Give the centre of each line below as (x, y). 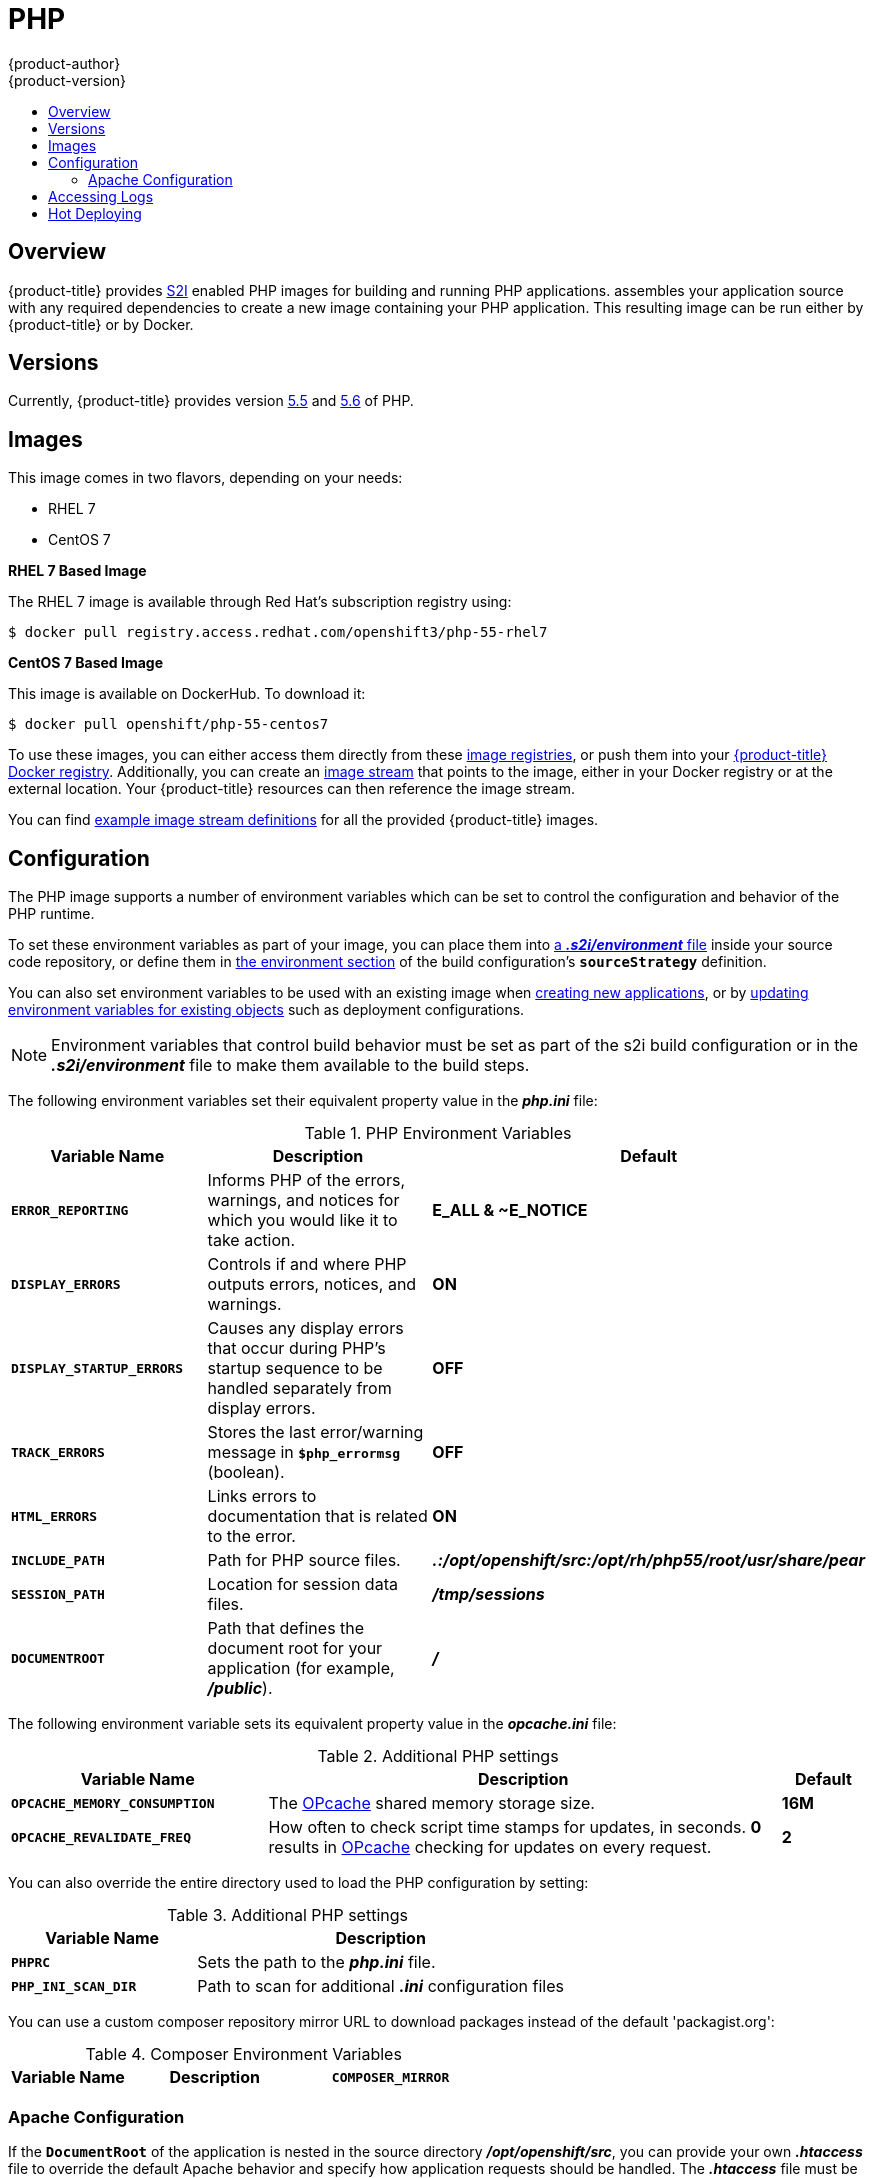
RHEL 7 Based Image (77, 571)
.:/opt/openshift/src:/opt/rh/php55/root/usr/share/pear (648, 1560)
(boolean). (246, 1472)
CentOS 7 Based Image (85, 663)
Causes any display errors (305, 1328)
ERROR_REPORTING (70, 1210)
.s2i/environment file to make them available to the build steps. (290, 1065)
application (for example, (301, 1668)
